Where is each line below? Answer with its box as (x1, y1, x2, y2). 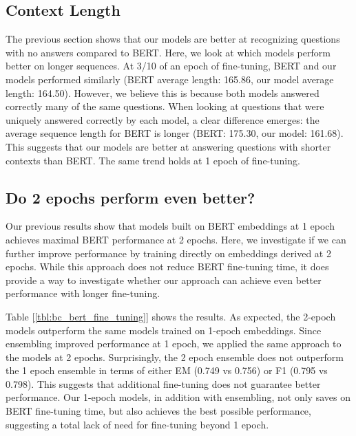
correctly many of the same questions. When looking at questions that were (6, 99, 324, 113)
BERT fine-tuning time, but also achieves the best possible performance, (6, 404, 311, 418)
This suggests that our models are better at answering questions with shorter (6, 139, 331, 153)
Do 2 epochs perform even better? (6, 186, 255, 208)
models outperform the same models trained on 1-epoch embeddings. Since (6, 323, 322, 337)
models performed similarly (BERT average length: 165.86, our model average (6, 72, 334, 86)
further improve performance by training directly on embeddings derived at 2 (6, 246, 331, 260)
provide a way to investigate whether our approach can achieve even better (6, 272, 322, 287)
